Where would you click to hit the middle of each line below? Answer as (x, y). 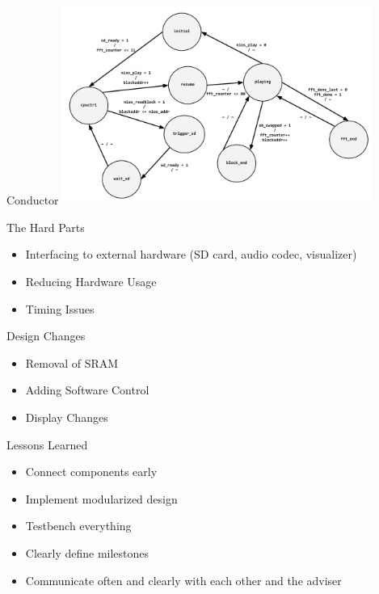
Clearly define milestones (87, 552)
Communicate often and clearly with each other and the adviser (183, 580)
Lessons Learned (47, 444)
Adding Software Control (87, 390)
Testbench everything (78, 526)
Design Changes (46, 336)
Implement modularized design (101, 498)
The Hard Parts (46, 227)
